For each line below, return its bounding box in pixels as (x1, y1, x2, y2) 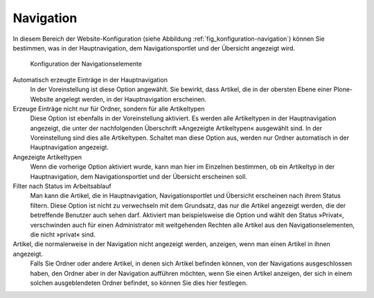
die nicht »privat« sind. (30, 230, 96, 239)
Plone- (333, 85, 353, 93)
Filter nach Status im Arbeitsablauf (12, 182, 112, 190)
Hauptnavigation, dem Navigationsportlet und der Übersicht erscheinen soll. (30, 172, 247, 180)
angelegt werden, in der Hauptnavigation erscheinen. (55, 95, 207, 103)
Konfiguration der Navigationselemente (30, 59, 142, 68)
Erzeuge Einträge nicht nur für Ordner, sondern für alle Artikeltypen (12, 104, 205, 113)
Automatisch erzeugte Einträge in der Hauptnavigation (12, 75, 168, 84)
